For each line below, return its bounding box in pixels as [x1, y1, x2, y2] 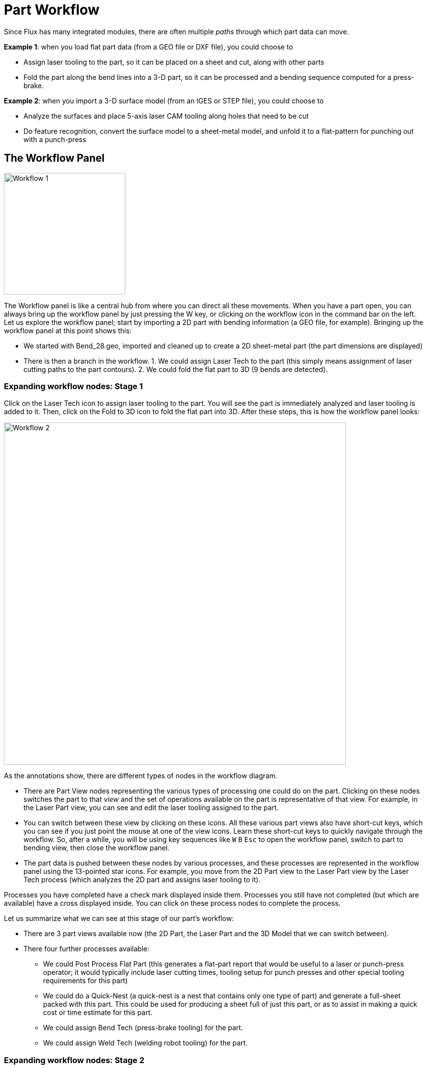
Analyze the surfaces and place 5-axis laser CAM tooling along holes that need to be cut [24, 111, 309, 120]
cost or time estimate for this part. [43, 1008, 153, 1017]
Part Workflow [4, 1, 100, 18]
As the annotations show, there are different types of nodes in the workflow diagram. [4, 771, 278, 780]
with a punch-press [24, 135, 86, 144]
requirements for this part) [43, 976, 128, 985]
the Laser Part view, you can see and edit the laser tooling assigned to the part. [24, 803, 279, 812]
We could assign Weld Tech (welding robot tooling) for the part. [43, 1039, 248, 1047]
